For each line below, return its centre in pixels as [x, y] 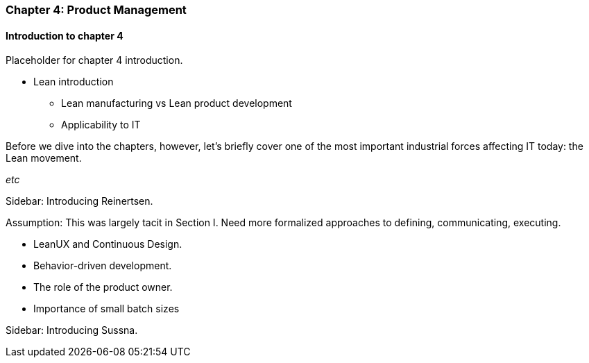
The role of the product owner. [103, 287]
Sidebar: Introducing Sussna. [72, 330]
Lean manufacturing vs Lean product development [177, 103]
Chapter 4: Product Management [96, 10]
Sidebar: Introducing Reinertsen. [79, 201]
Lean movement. [44, 158]
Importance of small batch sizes [106, 309]
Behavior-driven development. [103, 266]
